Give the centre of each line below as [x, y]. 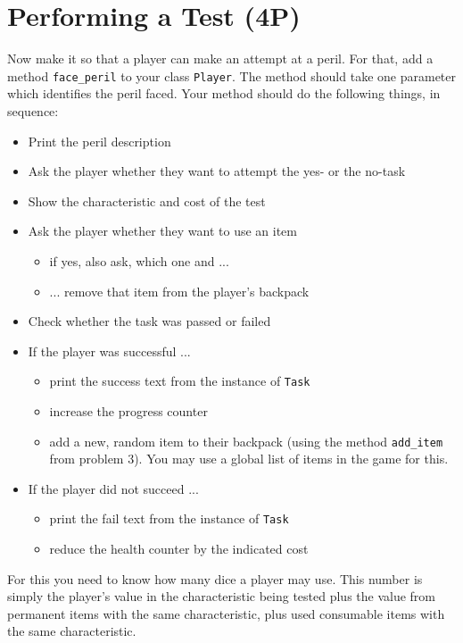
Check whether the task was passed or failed [149, 321]
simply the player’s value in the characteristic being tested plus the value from [222, 596]
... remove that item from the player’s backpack [179, 291]
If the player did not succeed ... [113, 488]
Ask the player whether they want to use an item [162, 231]
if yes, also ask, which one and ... [139, 260]
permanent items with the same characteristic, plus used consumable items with [226, 613]
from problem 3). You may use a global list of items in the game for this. [249, 459]
